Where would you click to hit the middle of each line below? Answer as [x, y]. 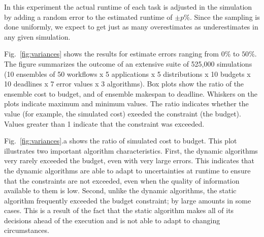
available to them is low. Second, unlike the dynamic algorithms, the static [120, 190]
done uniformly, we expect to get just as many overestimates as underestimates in [131, 27]
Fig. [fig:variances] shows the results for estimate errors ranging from [111, 54]
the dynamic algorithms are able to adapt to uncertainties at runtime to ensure [127, 170]
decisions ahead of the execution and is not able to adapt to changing [112, 220]
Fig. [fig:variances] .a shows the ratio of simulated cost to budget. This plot [121, 141]
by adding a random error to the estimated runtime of [88, 17]
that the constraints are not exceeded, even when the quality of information [122, 180]
